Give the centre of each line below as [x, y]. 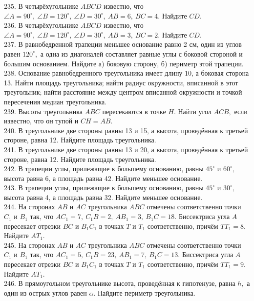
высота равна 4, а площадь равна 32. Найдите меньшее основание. [103, 197]
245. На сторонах [30, 245]
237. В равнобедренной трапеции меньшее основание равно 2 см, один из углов [123, 44]
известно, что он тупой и [41, 121]
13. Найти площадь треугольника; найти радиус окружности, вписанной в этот [121, 82]
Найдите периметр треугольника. [146, 292]
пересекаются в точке [134, 111]
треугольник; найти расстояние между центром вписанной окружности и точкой [123, 92]
